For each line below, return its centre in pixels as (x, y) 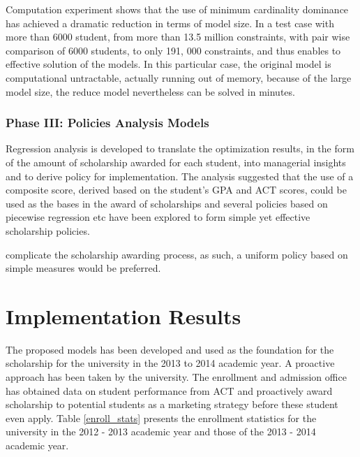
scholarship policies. (48, 230)
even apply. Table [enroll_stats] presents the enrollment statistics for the (161, 418)
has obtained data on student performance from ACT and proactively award (169, 390)
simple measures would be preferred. (83, 268)
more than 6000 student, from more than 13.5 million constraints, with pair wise (178, 37)
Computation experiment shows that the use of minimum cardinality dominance (177, 9)
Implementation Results (123, 315)
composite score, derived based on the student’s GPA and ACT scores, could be (176, 190)
